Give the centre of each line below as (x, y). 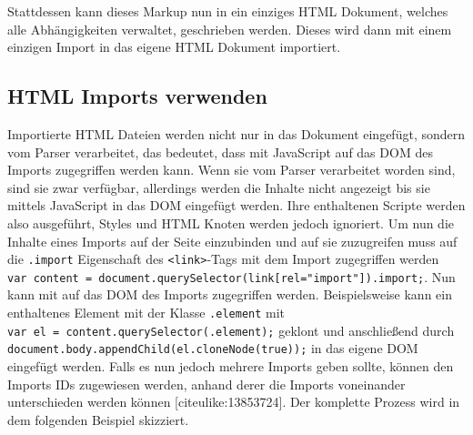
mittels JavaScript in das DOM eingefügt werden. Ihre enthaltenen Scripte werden (236, 205)
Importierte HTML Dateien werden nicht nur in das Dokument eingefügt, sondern (236, 133)
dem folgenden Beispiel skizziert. (98, 419)
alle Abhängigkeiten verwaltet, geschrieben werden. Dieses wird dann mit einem (230, 29)
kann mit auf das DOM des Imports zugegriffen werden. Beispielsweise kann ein (230, 294)
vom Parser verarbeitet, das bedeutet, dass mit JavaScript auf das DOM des (220, 152)
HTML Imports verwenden (137, 96)
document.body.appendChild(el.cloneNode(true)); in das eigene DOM (213, 348)
